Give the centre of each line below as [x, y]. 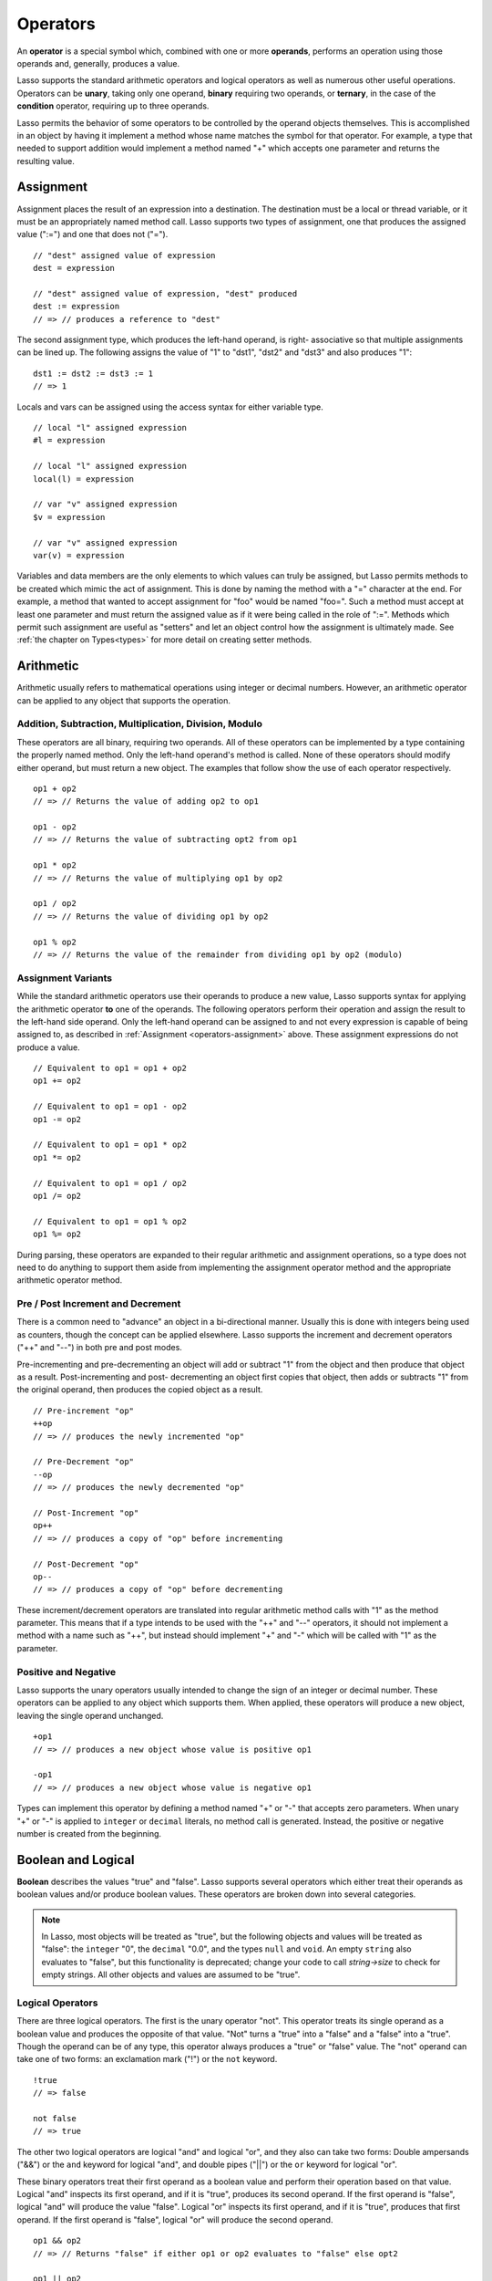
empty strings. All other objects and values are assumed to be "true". [171, 1974]
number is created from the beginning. [89, 1833]
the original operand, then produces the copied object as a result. [140, 1390]
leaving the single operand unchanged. [90, 1715]
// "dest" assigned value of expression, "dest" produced [165, 293]
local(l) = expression [84, 479]
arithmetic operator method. [70, 1280]
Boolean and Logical [76, 1860]
